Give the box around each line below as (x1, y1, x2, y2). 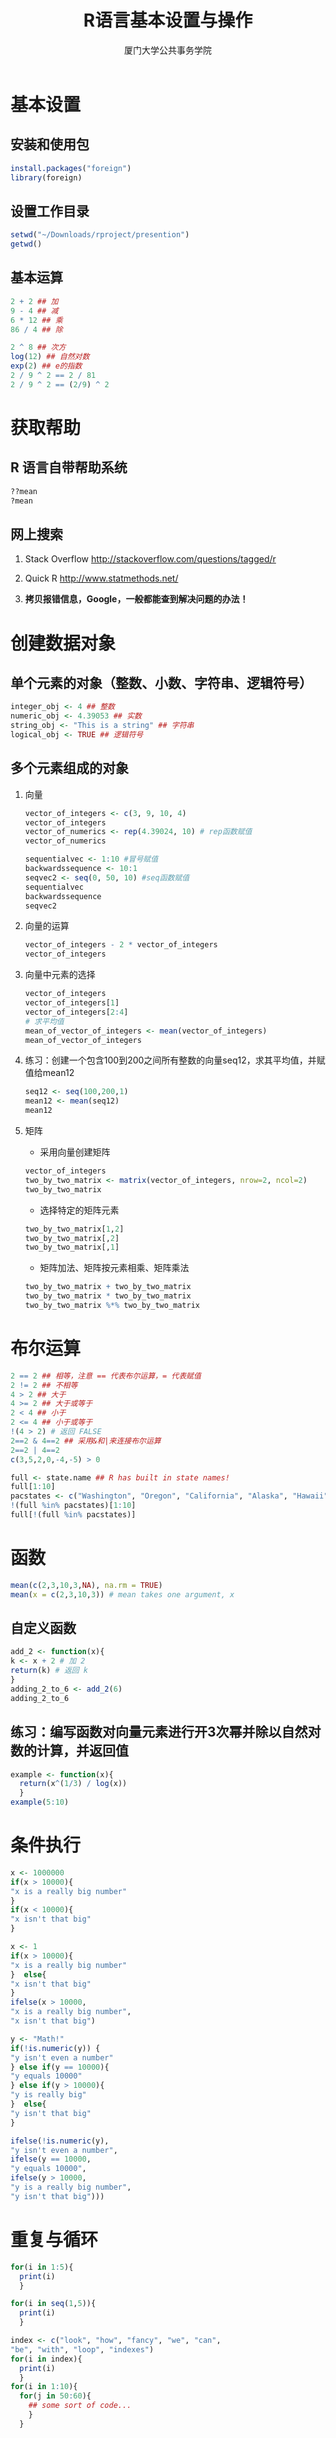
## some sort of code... (28, 2401, 132, 2411)
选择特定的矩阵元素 (39, 1204, 120, 1216)
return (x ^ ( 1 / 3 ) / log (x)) (19, 1779, 128, 1789)
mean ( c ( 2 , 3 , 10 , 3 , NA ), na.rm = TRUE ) (10, 1580, 163, 1590)
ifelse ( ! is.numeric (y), (10, 2136, 110, 2146)
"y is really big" (10, 2090, 87, 2100)
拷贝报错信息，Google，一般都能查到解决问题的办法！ (24, 593, 249, 605)
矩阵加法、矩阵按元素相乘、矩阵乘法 (39, 1262, 190, 1274)
